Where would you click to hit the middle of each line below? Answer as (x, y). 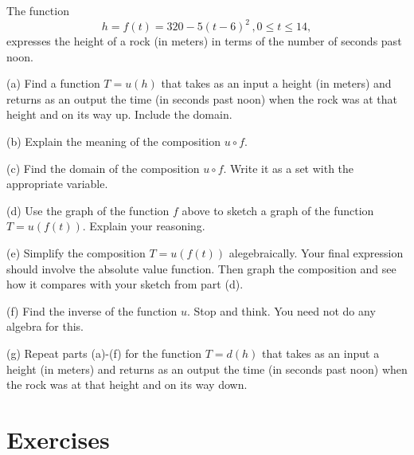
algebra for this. (45, 326)
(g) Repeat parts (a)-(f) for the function (104, 353)
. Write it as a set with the (289, 168)
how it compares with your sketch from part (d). (125, 284)
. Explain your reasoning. (144, 226)
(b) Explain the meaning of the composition (114, 141)
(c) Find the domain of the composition (103, 168)
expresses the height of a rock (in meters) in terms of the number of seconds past (204, 41)
